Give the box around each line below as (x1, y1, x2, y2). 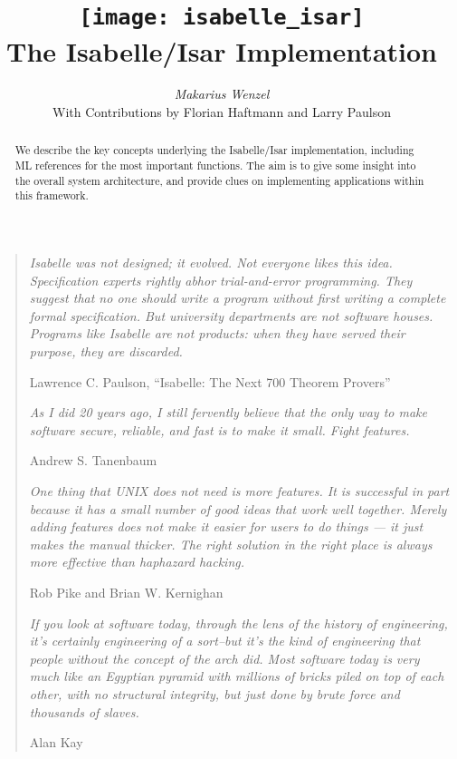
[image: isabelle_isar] (79, 5, 365, 31)
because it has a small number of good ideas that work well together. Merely (29, 499, 447, 518)
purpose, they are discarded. (29, 342, 183, 361)
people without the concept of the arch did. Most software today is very (29, 648, 420, 667)
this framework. (14, 188, 89, 203)
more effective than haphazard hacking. (29, 552, 245, 571)
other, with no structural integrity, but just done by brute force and (29, 684, 400, 703)
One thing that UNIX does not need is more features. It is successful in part (29, 481, 450, 500)
